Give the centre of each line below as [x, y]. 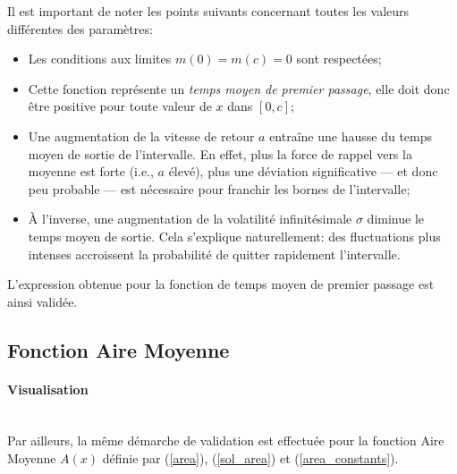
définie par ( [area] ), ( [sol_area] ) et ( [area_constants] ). [250, 458]
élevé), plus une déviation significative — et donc [303, 171]
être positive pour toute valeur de [120, 106]
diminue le [395, 219]
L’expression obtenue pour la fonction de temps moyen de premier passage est [221, 284]
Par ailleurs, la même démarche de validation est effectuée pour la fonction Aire [226, 440]
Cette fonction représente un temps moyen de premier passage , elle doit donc [239, 88]
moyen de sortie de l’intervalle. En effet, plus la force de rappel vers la [220, 153]
